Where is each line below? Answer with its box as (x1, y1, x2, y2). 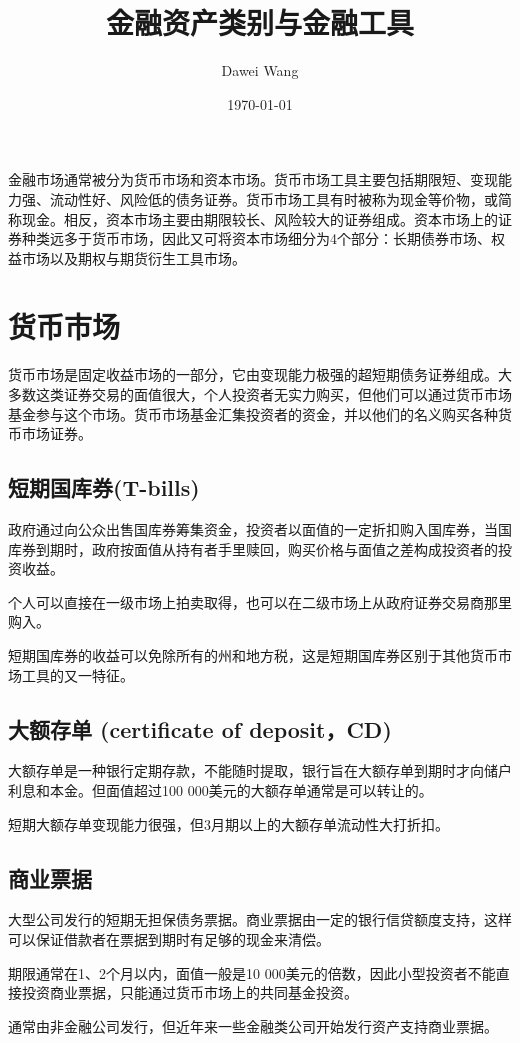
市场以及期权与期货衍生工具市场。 (21, 247, 246, 268)
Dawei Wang (221, 60, 299, 81)
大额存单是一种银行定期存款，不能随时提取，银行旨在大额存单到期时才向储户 (8, 760, 512, 781)
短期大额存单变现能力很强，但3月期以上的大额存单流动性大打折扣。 (8, 813, 449, 834)
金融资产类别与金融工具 (105, 2, 414, 43)
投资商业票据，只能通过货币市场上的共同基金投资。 (21, 982, 358, 1003)
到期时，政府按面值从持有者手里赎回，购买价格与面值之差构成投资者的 (35, 538, 498, 559)
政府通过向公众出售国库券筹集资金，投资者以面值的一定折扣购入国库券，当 (8, 518, 498, 539)
